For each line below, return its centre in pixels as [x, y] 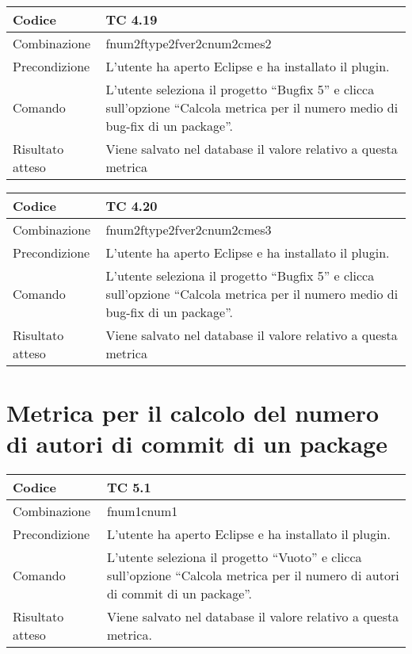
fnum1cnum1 [142, 511]
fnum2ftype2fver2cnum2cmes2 [189, 43]
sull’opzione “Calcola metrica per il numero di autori [253, 576]
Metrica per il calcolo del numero [193, 413]
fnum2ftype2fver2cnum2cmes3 [189, 229]
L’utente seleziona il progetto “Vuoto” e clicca [234, 557]
